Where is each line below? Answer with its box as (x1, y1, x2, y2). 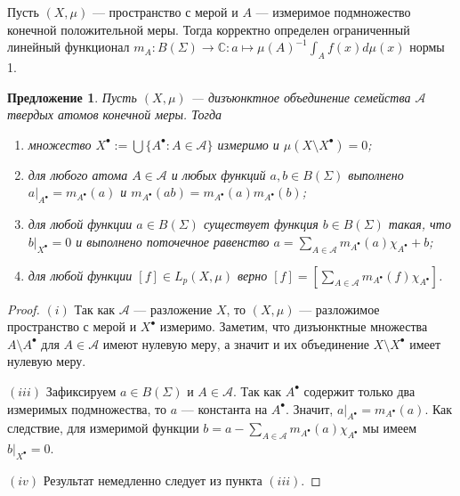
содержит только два (303, 381, 416, 400)
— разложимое (299, 299, 380, 318)
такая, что (388, 215, 451, 233)
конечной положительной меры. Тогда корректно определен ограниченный (7, 20, 410, 38)
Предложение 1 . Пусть (7, 87, 137, 106)
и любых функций (171, 165, 266, 183)
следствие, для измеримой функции (7, 419, 199, 437)
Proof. (7, 299, 40, 318)
